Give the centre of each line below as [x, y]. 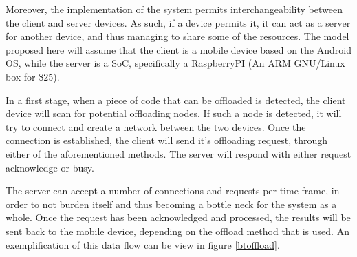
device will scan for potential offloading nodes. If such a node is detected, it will [174, 113]
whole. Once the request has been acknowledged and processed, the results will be [178, 217]
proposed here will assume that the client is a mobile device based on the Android [178, 49]
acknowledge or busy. [50, 167]
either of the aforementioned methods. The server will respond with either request [178, 153]
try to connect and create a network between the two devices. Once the [156, 126]
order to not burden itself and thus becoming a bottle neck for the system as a [171, 204]
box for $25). [33, 76]
